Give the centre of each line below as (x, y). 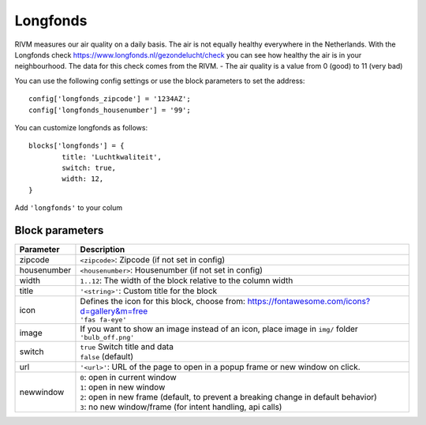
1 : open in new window (123, 387)
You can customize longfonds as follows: (81, 127)
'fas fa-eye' (103, 320)
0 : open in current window (128, 378)
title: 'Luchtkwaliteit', (112, 157)
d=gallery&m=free (114, 311)
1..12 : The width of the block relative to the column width (187, 280)
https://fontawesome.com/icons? (309, 302)
